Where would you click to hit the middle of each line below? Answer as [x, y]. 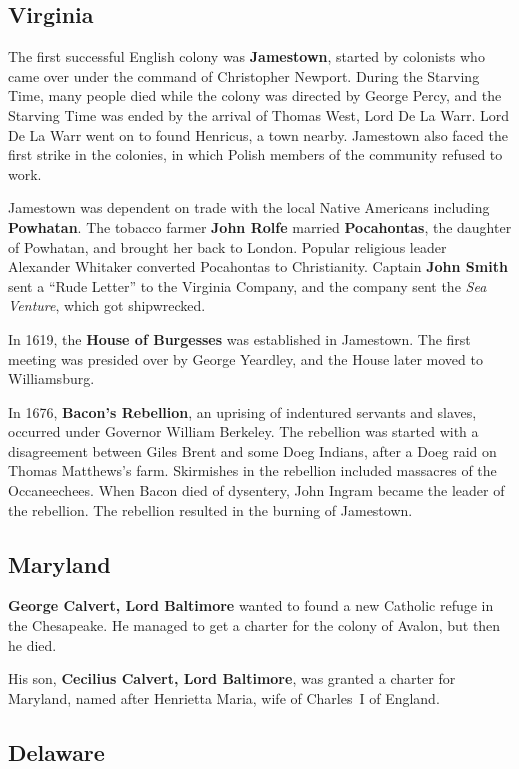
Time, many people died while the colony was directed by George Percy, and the [255, 95]
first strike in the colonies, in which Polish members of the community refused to [255, 154]
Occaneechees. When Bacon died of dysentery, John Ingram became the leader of [256, 490]
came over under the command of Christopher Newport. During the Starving [244, 75]
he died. [32, 644]
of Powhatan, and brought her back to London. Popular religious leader [227, 246]
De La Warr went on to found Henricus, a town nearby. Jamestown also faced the [258, 134]
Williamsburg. [51, 378]
